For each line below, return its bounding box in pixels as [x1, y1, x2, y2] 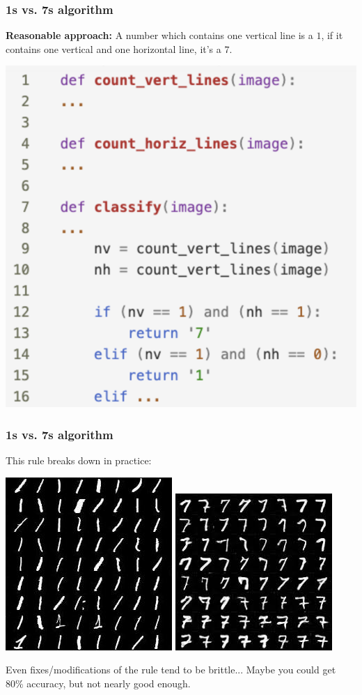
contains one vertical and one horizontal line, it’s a [6, 41, 221, 56]
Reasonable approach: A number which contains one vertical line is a [6, 28, 313, 43]
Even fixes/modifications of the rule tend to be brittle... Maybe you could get [6, 662, 336, 677]
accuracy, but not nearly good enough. [26, 676, 191, 690]
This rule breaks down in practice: [6, 453, 152, 468]
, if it [321, 28, 343, 43]
